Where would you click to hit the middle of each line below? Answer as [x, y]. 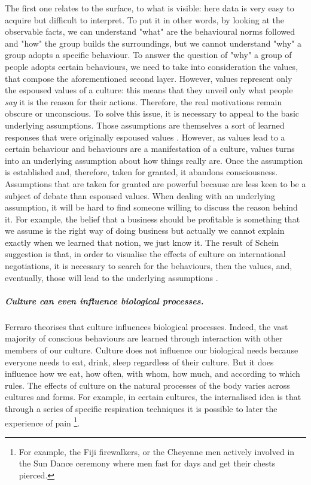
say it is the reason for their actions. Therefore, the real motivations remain [144, 101]
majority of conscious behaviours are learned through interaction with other [144, 338]
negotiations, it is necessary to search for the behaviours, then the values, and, [149, 266]
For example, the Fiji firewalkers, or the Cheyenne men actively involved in [157, 451]
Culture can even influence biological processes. [104, 301]
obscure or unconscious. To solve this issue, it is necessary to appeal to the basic [152, 113]
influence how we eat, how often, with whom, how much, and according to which [153, 373]
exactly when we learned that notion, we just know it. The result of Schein [142, 242]
